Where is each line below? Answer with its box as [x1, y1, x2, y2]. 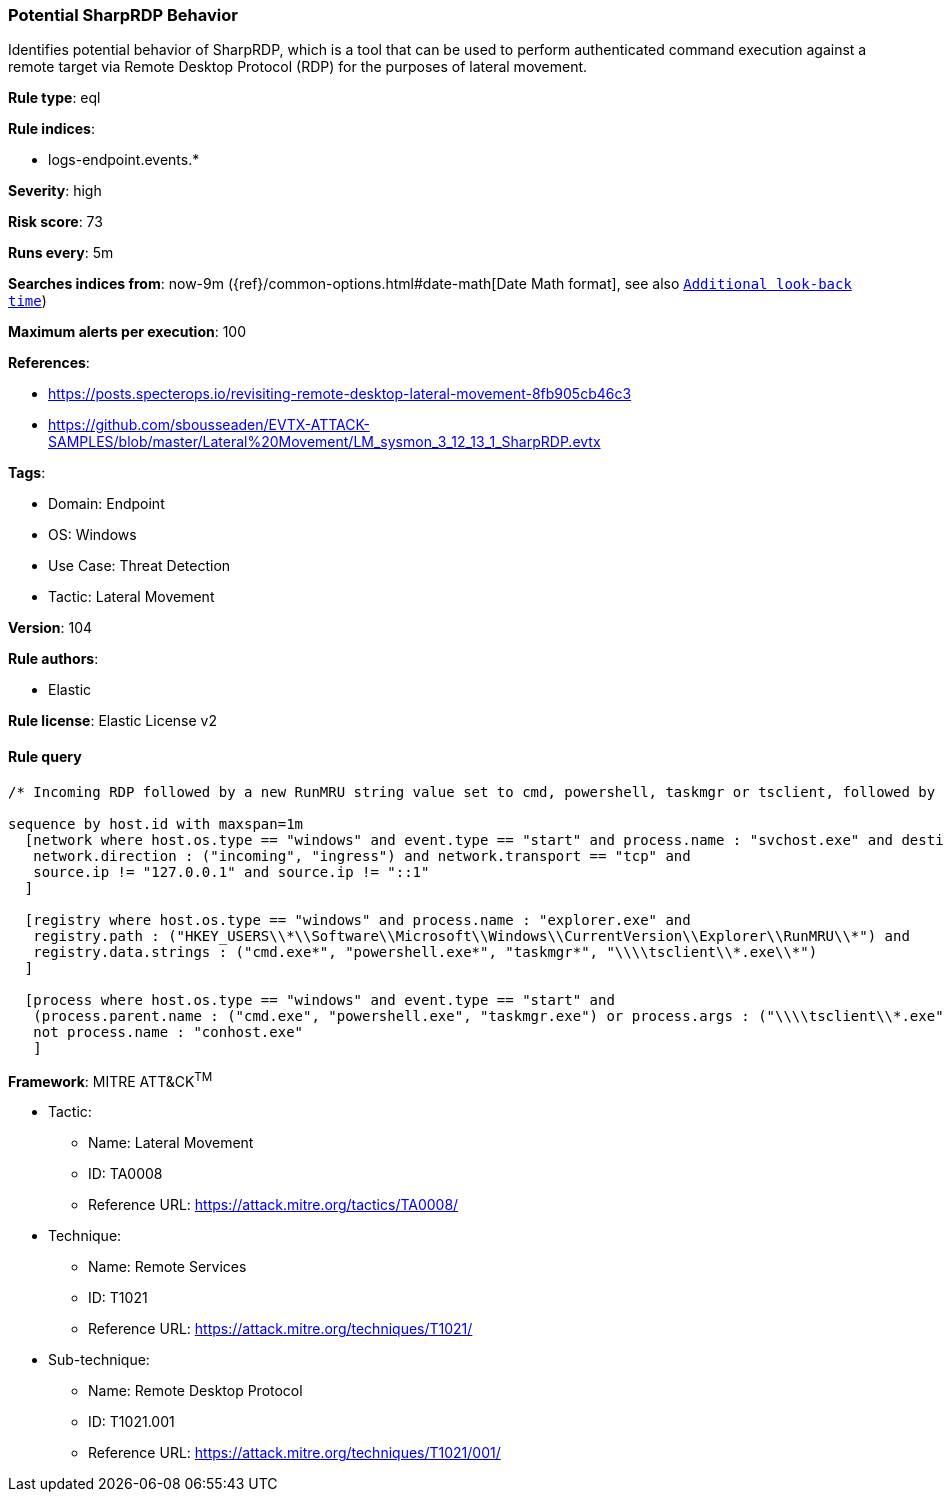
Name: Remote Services [88, 1258, 247, 1276]
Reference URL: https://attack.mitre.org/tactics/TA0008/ [88, 1196, 459, 1214]
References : [8, 354, 90, 372]
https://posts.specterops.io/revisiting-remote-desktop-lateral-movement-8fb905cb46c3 [48, 385, 632, 403]
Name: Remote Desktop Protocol [88, 1382, 303, 1400]
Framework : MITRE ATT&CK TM [8, 1069, 213, 1090]
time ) [8, 292, 47, 310]
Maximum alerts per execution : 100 [8, 323, 247, 341]
